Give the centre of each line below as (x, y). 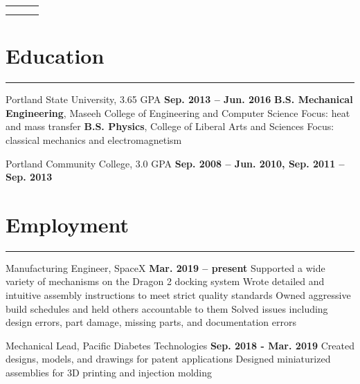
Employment (67, 224)
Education (55, 56)
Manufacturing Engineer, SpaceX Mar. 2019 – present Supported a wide (165, 267)
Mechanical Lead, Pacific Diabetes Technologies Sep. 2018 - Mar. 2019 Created (180, 345)
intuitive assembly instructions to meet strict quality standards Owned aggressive (178, 295)
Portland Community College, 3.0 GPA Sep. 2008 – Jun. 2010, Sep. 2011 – (175, 163)
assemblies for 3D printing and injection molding (109, 372)
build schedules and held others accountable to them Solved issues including (167, 308)
